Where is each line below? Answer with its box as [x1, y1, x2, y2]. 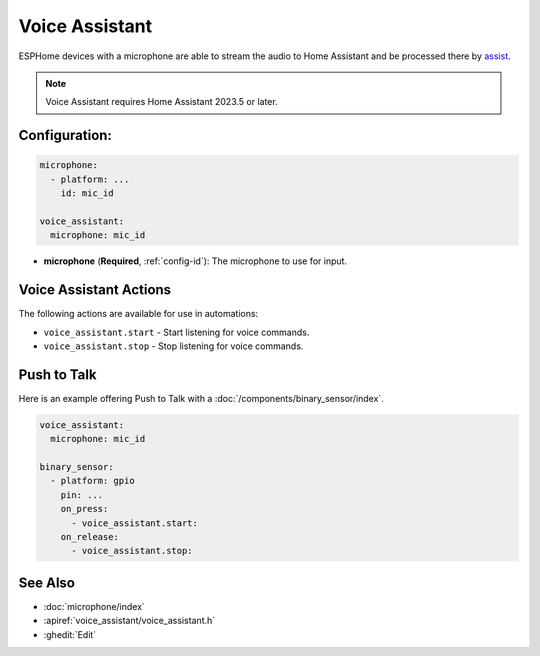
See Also [18, 574, 75, 591]
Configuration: [18, 127, 112, 144]
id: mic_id [60, 188, 114, 199]
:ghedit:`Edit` [43, 628, 97, 640]
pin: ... [60, 489, 104, 500]
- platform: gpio [50, 475, 135, 487]
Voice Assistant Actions [18, 281, 172, 299]
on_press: [60, 503, 109, 515]
